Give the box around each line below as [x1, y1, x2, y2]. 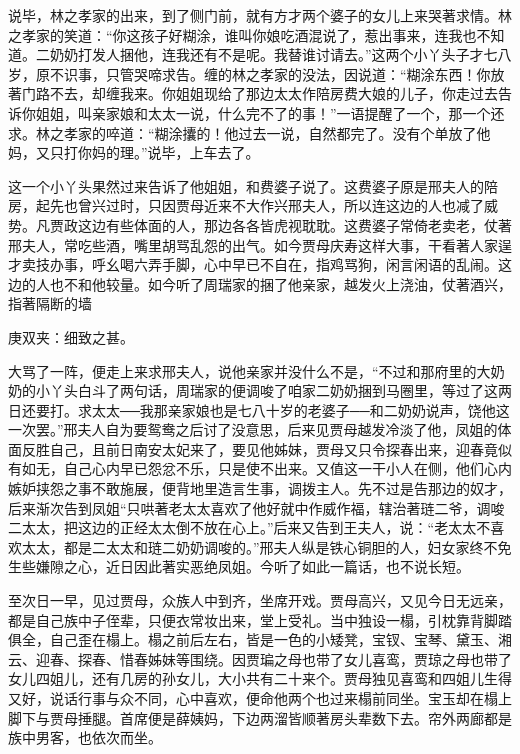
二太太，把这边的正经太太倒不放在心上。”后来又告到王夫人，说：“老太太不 [8, 517, 491, 538]
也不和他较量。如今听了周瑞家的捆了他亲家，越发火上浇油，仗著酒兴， [49, 273, 512, 294]
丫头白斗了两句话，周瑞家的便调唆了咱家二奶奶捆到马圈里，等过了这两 [49, 380, 512, 401]
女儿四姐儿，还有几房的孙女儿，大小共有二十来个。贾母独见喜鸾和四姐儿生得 [8, 668, 512, 689]
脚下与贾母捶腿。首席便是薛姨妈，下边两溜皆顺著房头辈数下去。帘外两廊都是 [8, 707, 512, 728]
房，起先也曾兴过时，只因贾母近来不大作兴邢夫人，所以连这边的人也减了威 [8, 195, 498, 216]
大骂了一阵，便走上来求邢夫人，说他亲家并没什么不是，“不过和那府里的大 [8, 360, 491, 381]
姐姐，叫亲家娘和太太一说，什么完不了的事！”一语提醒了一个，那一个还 [35, 102, 505, 123]
